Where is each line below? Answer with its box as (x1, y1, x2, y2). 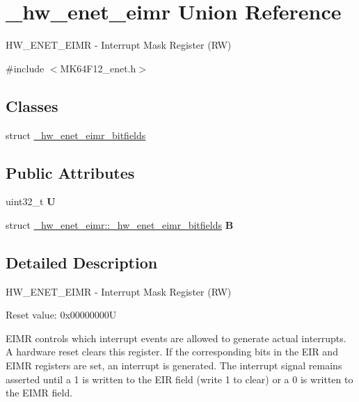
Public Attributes (6, 161, 135, 183)
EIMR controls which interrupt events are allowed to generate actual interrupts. (6, 330, 346, 345)
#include (6, 61, 45, 75)
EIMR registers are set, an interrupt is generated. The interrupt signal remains (6, 358, 342, 373)
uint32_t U (6, 194, 56, 209)
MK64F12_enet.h (60, 61, 136, 75)
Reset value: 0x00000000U (6, 307, 117, 322)
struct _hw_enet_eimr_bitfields (6, 127, 146, 142)
